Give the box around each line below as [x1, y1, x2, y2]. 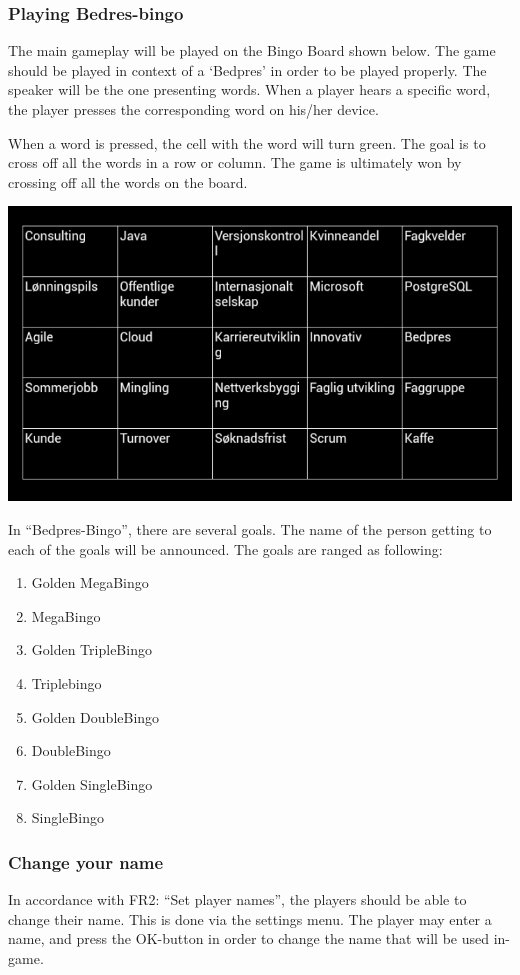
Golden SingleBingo [31, 773, 153, 794]
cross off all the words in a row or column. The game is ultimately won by [8, 152, 462, 173]
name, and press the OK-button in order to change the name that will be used [8, 928, 490, 949]
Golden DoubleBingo [31, 706, 160, 727]
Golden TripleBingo [31, 639, 152, 660]
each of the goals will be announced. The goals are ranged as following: [8, 538, 443, 559]
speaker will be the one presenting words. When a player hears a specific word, [8, 79, 491, 100]
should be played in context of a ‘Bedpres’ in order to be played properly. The [8, 59, 487, 80]
